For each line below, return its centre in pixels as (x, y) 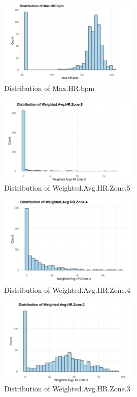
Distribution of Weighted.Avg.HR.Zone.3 (67, 389)
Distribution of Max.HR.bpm (49, 88)
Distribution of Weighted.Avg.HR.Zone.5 (67, 188)
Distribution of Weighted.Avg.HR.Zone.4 (67, 289)
